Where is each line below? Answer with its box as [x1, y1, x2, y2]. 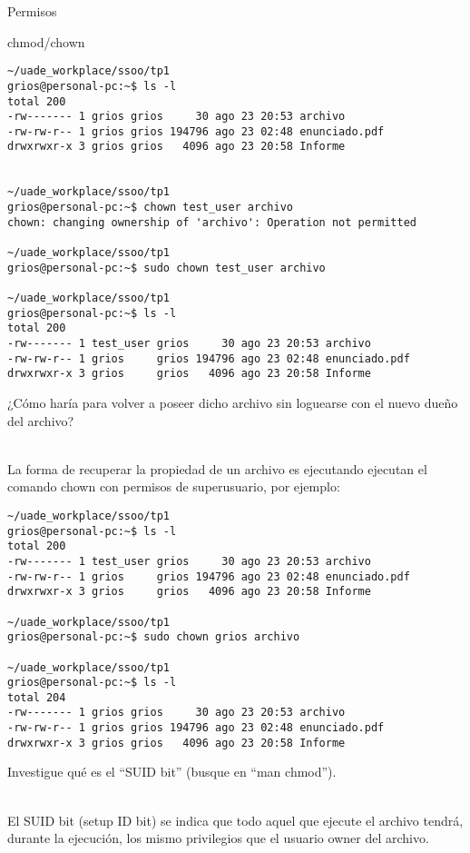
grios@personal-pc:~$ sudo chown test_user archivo [7, 261, 326, 274]
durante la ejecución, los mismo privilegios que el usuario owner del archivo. [7, 828, 429, 848]
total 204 [7, 690, 66, 704]
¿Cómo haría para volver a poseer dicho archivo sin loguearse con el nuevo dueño [7, 392, 458, 412]
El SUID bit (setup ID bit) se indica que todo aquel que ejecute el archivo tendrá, [7, 810, 464, 829]
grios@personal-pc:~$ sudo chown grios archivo [7, 630, 300, 644]
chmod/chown [7, 32, 85, 51]
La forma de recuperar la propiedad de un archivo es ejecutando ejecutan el [7, 459, 427, 478]
